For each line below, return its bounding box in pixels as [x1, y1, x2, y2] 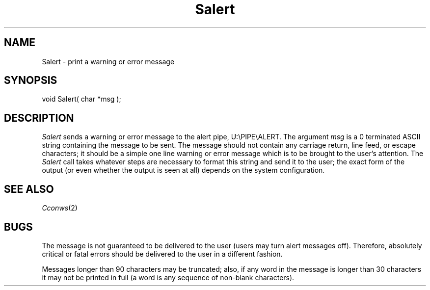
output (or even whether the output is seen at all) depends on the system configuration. [42, 166, 325, 175]
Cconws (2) [42, 204, 78, 212]
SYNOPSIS [4, 74, 57, 87]
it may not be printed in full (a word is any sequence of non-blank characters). [42, 273, 295, 282]
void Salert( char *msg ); [42, 95, 121, 104]
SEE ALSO [4, 183, 54, 195]
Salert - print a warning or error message [42, 57, 175, 66]
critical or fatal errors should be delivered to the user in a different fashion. [42, 249, 283, 258]
